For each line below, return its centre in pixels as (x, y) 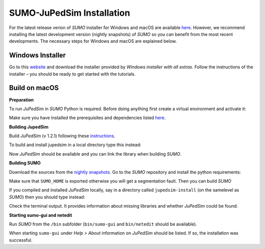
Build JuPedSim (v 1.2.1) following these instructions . (62, 136)
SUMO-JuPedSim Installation (69, 13)
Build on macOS (34, 88)
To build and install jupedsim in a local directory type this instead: (75, 145)
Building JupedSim (29, 127)
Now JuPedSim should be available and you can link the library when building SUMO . (95, 154)
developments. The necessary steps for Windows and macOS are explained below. (93, 41)
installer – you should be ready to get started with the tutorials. (72, 74)
